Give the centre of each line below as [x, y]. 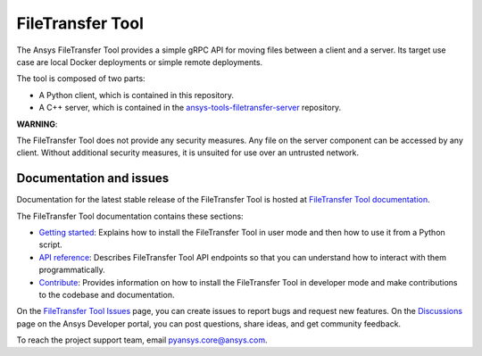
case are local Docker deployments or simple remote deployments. [140, 62]
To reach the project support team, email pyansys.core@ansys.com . [142, 340]
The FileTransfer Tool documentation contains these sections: [130, 216]
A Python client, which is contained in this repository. [137, 95]
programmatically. [72, 270]
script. [50, 244]
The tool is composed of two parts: [81, 79]
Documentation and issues [93, 178]
